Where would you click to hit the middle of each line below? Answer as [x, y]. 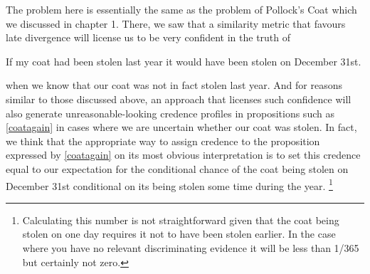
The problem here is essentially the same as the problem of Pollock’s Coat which [181, 9]
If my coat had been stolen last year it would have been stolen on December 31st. [184, 61]
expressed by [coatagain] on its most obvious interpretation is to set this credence [183, 155]
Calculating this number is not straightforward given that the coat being [181, 220]
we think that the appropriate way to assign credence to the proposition [163, 141]
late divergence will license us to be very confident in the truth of [148, 37]
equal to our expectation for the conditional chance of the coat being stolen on [177, 168]
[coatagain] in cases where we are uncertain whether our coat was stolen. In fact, [181, 127]
